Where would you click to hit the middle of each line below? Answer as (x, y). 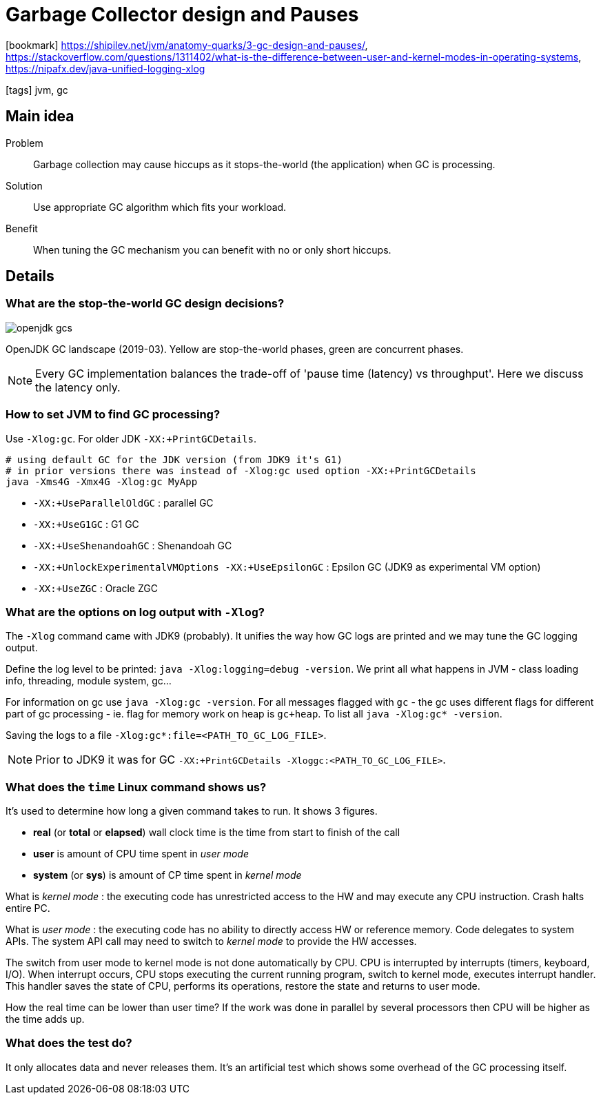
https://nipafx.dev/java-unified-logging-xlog (105, 68)
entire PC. (28, 908)
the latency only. (78, 387)
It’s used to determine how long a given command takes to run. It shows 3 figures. (192, 811)
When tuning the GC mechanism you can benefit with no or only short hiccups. (212, 249)
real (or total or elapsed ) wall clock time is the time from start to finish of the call (217, 833)
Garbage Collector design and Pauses (182, 14)
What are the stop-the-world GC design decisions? (145, 304)
